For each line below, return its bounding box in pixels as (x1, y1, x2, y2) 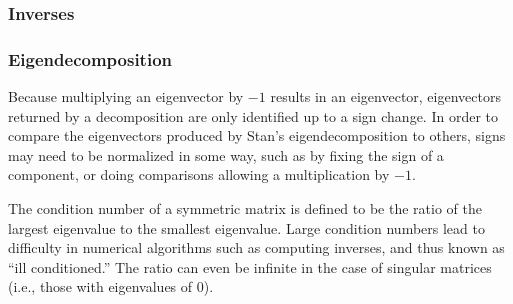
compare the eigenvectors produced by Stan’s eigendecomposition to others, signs (8, 125, 506, 146)
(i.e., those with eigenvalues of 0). (8, 276, 214, 297)
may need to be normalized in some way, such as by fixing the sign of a (8, 144, 444, 165)
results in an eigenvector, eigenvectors (270, 86, 501, 107)
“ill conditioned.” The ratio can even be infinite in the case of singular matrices (8, 256, 492, 277)
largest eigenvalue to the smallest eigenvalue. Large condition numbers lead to (8, 217, 485, 238)
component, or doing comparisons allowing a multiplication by (8, 164, 390, 185)
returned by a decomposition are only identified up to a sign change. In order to (8, 105, 498, 126)
